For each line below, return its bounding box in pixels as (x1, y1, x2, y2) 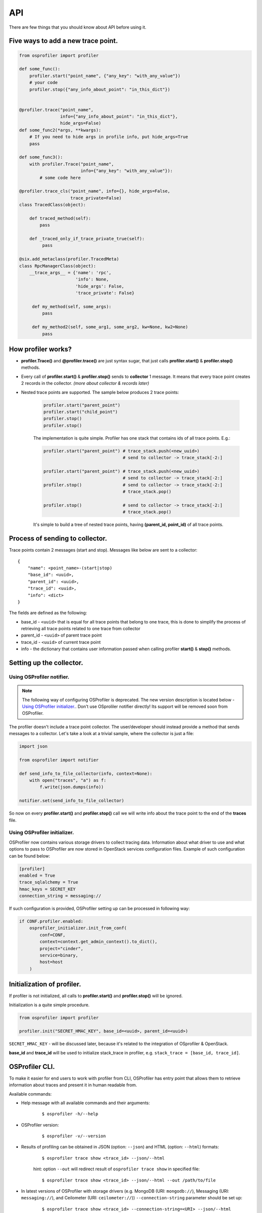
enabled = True (19, 872, 55, 878)
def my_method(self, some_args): (32, 304, 112, 309)
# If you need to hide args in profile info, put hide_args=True (29, 134, 188, 140)
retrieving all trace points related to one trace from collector (21, 626, 141, 632)
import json (19, 744, 48, 749)
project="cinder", (39, 946, 83, 951)
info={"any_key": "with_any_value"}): (80, 168, 173, 174)
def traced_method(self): (29, 215, 91, 221)
